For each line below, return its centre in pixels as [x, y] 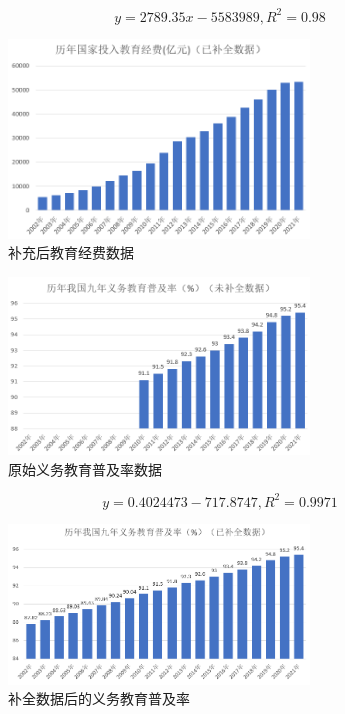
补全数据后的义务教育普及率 [99, 698]
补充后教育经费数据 [71, 252]
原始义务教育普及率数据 [85, 468]
